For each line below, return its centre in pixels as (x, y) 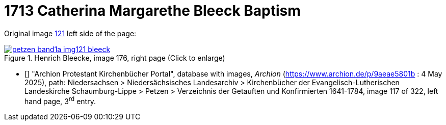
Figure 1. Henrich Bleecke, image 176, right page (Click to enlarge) (115, 58)
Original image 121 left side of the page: (70, 33)
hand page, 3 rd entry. (60, 100)
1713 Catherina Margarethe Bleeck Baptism (152, 11)
